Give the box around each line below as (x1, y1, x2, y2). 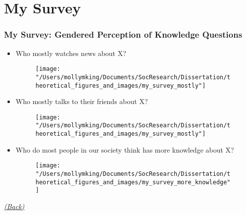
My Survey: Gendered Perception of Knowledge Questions (4, 28, 243, 41)
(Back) (4, 201, 25, 211)
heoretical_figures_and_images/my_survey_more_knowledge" (35, 178, 231, 186)
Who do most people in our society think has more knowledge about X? (15, 144, 234, 155)
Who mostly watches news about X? (15, 48, 126, 58)
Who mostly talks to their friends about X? (15, 96, 148, 107)
